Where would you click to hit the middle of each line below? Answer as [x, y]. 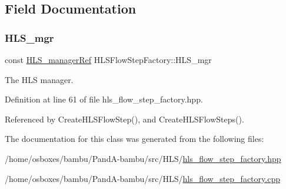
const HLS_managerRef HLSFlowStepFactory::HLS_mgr [108, 59]
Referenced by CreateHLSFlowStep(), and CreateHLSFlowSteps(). [124, 119]
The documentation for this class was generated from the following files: [134, 139]
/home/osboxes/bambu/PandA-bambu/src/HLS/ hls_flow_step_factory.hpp [143, 158]
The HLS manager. [39, 79]
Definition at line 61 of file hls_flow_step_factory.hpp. [104, 99]
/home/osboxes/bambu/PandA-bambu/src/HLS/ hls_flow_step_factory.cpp [142, 178]
